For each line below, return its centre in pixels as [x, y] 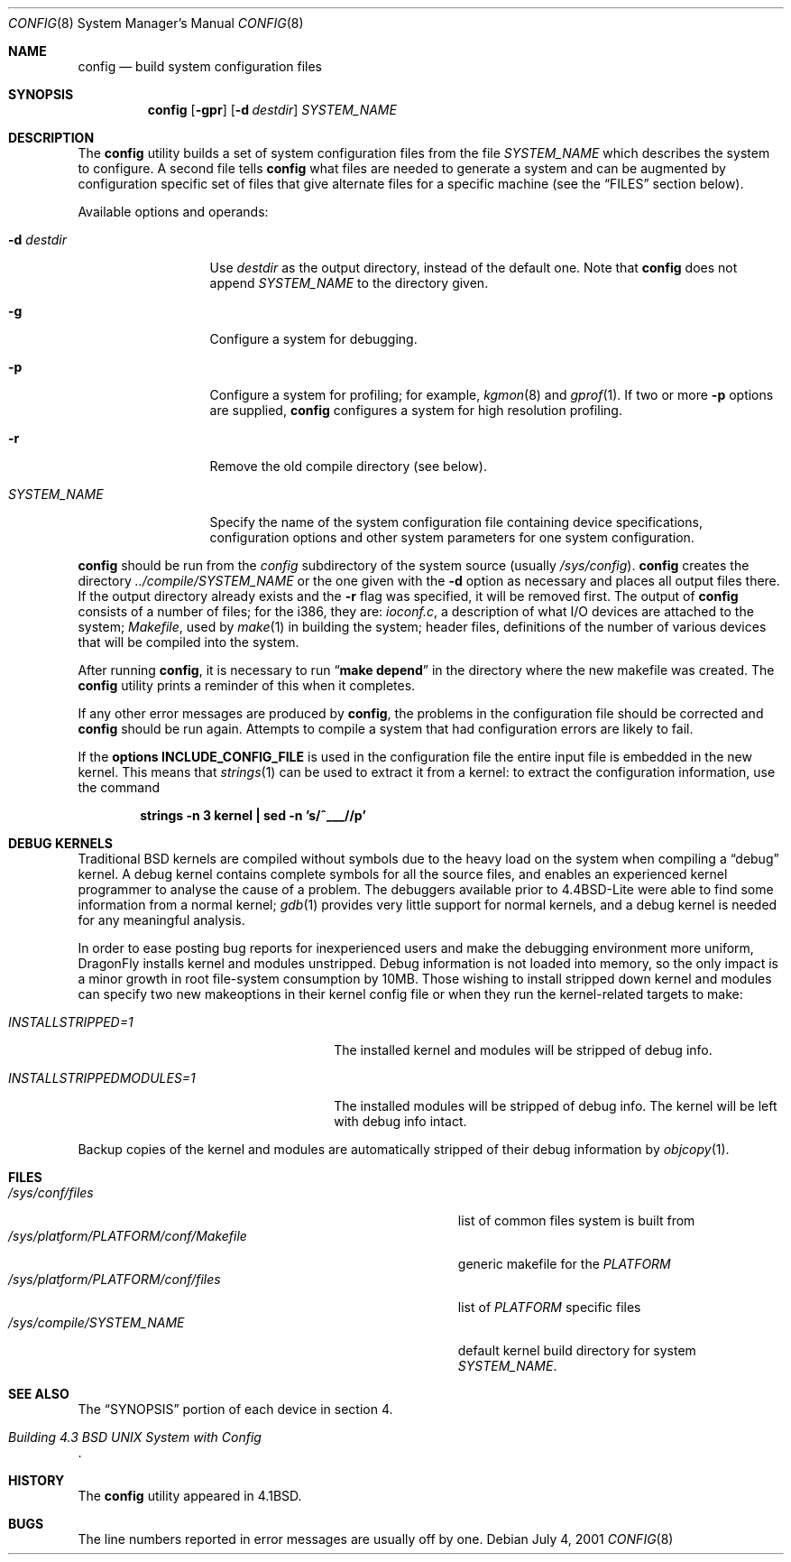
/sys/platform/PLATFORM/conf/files [115, 1279]
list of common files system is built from [576, 1220]
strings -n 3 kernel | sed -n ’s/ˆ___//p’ [253, 815]
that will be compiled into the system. [189, 642]
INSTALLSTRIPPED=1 [71, 1022]
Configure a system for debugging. [313, 339]
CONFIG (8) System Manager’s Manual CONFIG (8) [156, 23]
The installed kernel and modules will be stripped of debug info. [523, 1050]
